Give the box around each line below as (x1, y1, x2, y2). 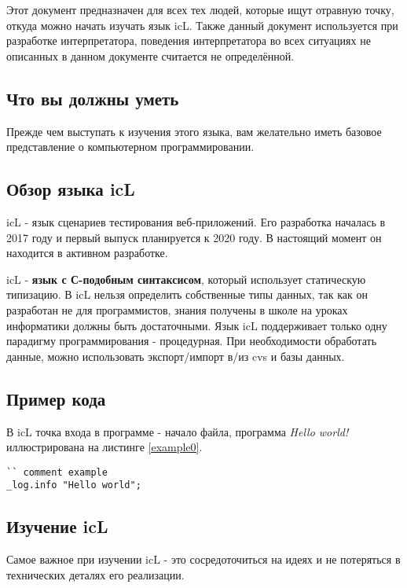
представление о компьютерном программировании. (6, 138, 255, 155)
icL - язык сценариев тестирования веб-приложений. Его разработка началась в (6, 213, 386, 230)
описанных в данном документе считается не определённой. (6, 47, 295, 64)
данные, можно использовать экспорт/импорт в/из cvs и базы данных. (6, 347, 345, 364)
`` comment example (6, 466, 108, 478)
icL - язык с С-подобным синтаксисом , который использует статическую (6, 270, 366, 287)
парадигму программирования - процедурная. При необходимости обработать (6, 333, 377, 349)
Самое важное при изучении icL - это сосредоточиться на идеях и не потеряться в (6, 551, 401, 568)
